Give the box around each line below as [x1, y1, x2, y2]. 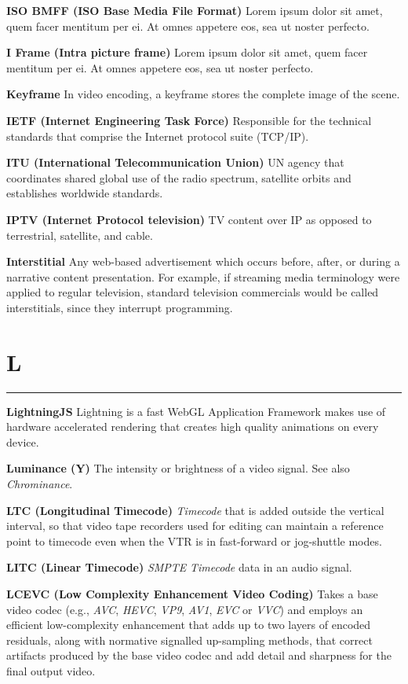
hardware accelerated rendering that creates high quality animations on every [6, 418, 379, 435]
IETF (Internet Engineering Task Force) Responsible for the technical [6, 112, 372, 128]
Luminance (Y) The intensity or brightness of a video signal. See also [6, 460, 350, 476]
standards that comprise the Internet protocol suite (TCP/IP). [6, 127, 309, 144]
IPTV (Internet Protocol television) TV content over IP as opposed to [6, 211, 372, 227]
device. [6, 433, 39, 450]
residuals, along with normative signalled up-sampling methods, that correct [6, 631, 373, 648]
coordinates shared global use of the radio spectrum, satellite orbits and [6, 169, 352, 186]
